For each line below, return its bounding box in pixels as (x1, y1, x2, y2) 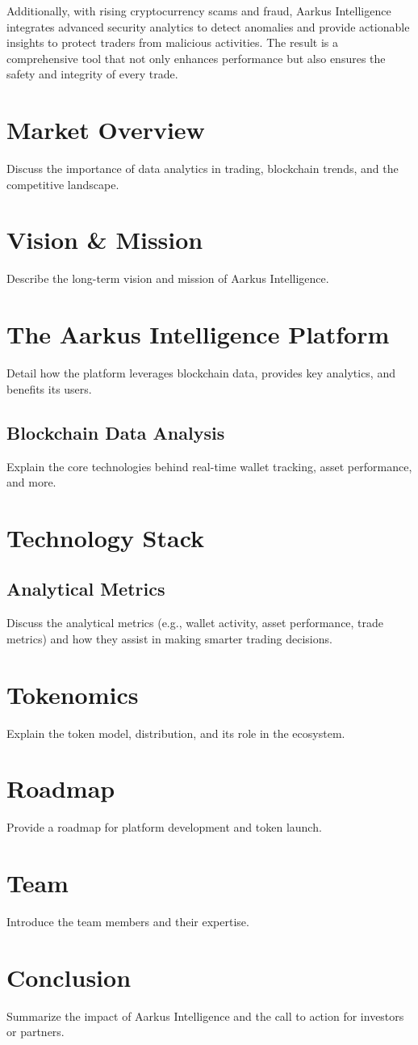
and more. (6, 474, 56, 491)
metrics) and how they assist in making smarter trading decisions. (6, 630, 332, 647)
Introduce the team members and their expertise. (6, 913, 249, 930)
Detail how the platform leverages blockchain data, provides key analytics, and (6, 364, 395, 381)
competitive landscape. (6, 175, 119, 192)
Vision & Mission (6, 223, 203, 256)
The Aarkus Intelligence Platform (6, 318, 390, 351)
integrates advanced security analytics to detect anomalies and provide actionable (6, 18, 410, 35)
